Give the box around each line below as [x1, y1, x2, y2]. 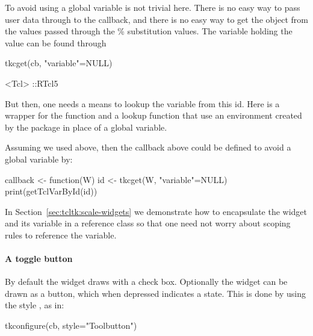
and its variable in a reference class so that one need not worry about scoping [5, 217, 291, 229]
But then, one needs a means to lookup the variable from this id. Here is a [5, 97, 280, 110]
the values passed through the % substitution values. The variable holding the [5, 25, 293, 37]
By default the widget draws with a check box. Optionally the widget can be [5, 275, 288, 288]
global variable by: [5, 152, 73, 165]
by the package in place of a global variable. [5, 120, 167, 133]
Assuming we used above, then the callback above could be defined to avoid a [5, 141, 291, 154]
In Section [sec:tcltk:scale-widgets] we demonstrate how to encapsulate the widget [5, 205, 308, 217]
